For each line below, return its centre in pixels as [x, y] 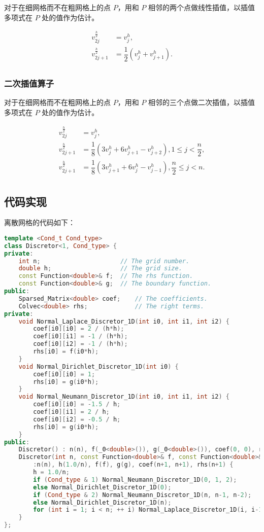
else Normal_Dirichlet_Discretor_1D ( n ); [102, 502]
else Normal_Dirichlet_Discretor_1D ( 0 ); [102, 487]
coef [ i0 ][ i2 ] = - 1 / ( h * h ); [80, 344]
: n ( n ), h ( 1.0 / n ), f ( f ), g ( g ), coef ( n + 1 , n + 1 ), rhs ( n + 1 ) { [133, 465]
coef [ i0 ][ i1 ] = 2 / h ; [71, 412]
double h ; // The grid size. [100, 269]
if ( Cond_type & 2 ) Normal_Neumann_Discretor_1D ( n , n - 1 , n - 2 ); [142, 495]
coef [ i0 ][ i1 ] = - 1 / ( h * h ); [80, 336]
